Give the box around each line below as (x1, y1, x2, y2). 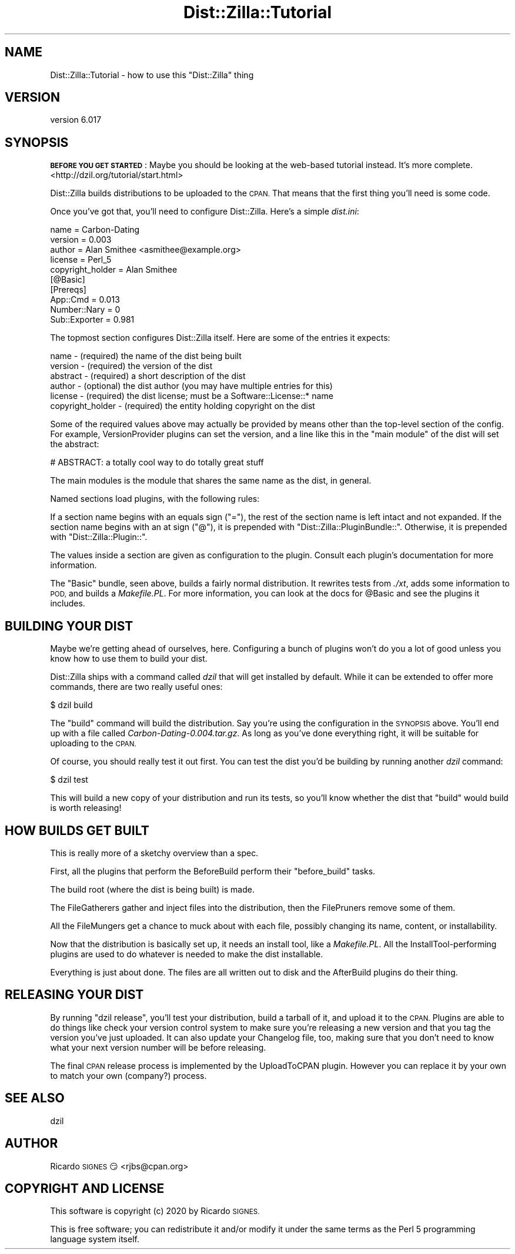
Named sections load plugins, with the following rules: (50, 494, 260, 504)
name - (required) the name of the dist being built (50, 351, 242, 361)
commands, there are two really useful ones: (50, 682, 223, 692)
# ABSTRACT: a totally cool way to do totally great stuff (50, 457, 264, 468)
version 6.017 (50, 115, 102, 125)
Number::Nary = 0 (50, 304, 121, 315)
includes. (50, 598, 85, 609)
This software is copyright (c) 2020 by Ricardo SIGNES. (50, 1206, 260, 1216)
